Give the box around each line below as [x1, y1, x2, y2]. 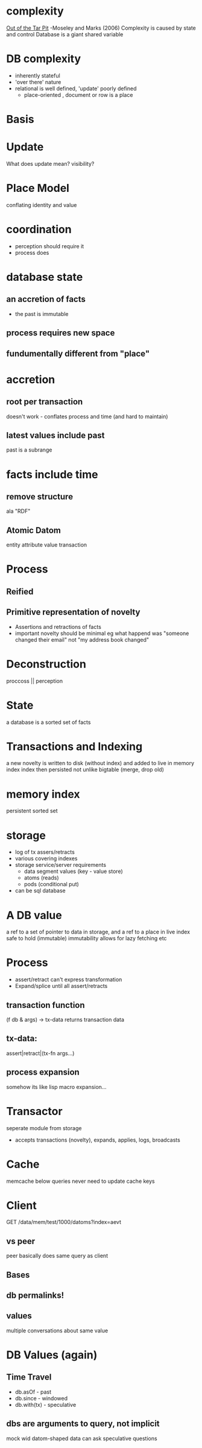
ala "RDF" [6, 507, 31, 515]
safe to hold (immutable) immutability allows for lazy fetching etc [6, 935, 167, 942]
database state [6, 271, 83, 284]
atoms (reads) [24, 874, 59, 881]
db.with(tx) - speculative [14, 1401, 77, 1408]
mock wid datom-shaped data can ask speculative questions [6, 1435, 158, 1442]
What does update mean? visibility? [6, 160, 95, 167]
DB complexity [6, 52, 81, 66]
